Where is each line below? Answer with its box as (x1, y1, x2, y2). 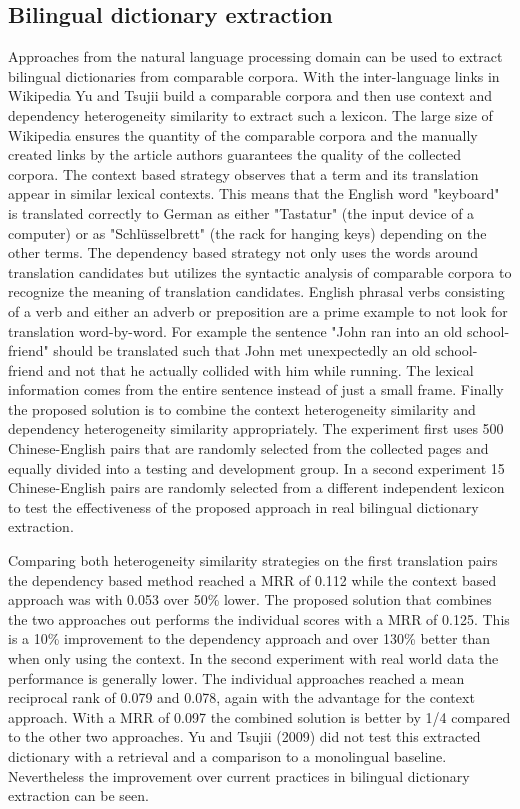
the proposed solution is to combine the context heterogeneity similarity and (8, 398, 476, 419)
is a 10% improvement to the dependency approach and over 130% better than (8, 628, 491, 649)
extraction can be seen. (8, 785, 149, 806)
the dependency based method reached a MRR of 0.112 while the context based (8, 569, 497, 590)
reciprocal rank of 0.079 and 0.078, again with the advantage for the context (8, 687, 475, 708)
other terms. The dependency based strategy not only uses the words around (8, 242, 479, 263)
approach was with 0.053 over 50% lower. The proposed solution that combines (8, 589, 492, 610)
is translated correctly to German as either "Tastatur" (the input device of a (8, 202, 475, 223)
